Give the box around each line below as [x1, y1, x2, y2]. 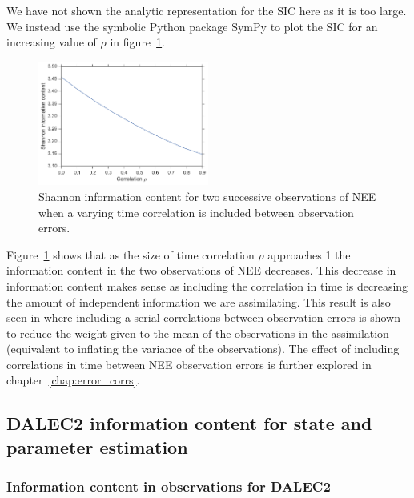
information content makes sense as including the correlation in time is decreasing [6, 277, 408, 294]
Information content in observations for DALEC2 [6, 476, 331, 496]
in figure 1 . [110, 34, 165, 50]
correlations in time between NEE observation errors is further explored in [6, 355, 372, 372]
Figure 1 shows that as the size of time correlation [6, 246, 255, 263]
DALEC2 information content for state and [6, 411, 372, 436]
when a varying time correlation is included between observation [38, 203, 354, 220]
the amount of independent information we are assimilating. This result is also [6, 293, 391, 310]
